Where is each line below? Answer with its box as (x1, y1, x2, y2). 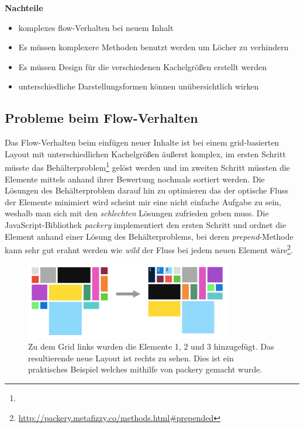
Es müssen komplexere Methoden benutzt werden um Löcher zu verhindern (18, 41, 289, 53)
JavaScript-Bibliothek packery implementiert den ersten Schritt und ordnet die (5, 218, 286, 230)
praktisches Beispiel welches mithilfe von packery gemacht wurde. (28, 363, 262, 375)
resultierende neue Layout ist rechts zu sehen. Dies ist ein (28, 351, 234, 364)
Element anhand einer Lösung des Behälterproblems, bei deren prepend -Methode (5, 230, 293, 242)
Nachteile (5, 2, 43, 13)
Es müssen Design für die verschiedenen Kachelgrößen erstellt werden (18, 60, 267, 73)
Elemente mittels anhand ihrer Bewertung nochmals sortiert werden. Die (5, 172, 265, 185)
